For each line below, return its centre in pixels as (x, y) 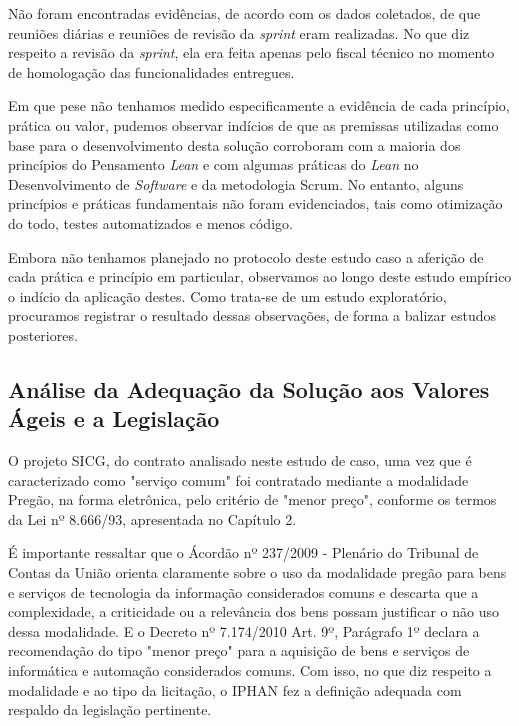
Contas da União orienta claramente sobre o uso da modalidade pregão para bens (257, 572)
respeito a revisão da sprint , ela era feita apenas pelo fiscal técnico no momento (251, 52)
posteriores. (43, 334)
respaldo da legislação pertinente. (110, 709)
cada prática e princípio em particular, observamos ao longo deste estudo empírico (260, 276)
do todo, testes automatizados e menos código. (150, 222)
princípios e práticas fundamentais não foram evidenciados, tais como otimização (255, 203)
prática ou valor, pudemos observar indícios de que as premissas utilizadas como (253, 124)
